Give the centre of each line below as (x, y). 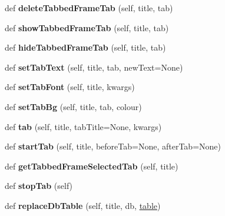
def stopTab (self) (39, 186)
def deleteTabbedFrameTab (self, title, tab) (89, 8)
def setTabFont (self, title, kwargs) (70, 87)
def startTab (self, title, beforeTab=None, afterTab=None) (113, 146)
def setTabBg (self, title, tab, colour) (73, 106)
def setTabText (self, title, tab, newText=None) (94, 67)
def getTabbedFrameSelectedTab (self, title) (92, 166)
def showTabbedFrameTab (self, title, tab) (87, 27)
